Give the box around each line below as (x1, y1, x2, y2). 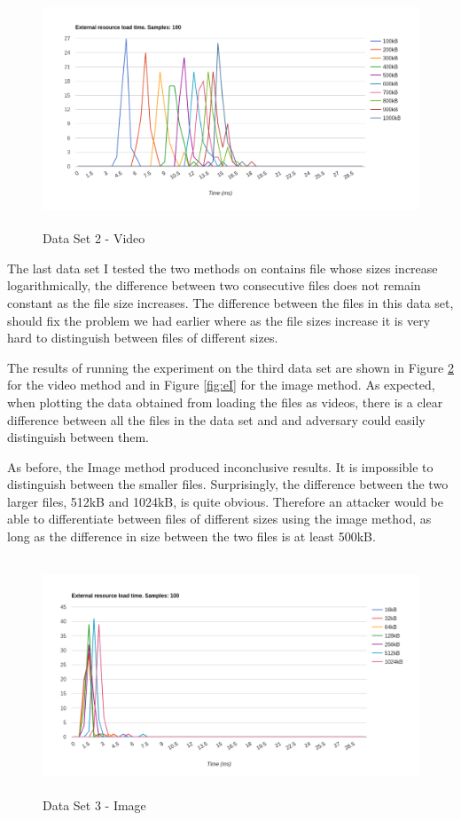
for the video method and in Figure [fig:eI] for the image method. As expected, (7, 375, 435, 394)
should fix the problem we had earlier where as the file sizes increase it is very (7, 311, 431, 329)
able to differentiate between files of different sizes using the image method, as (7, 509, 432, 528)
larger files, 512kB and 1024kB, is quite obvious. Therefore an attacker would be (7, 492, 443, 510)
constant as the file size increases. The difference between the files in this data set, (7, 293, 454, 311)
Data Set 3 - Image (43, 795, 146, 814)
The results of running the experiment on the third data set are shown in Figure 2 (7, 358, 454, 376)
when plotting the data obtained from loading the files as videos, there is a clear (7, 392, 443, 411)
